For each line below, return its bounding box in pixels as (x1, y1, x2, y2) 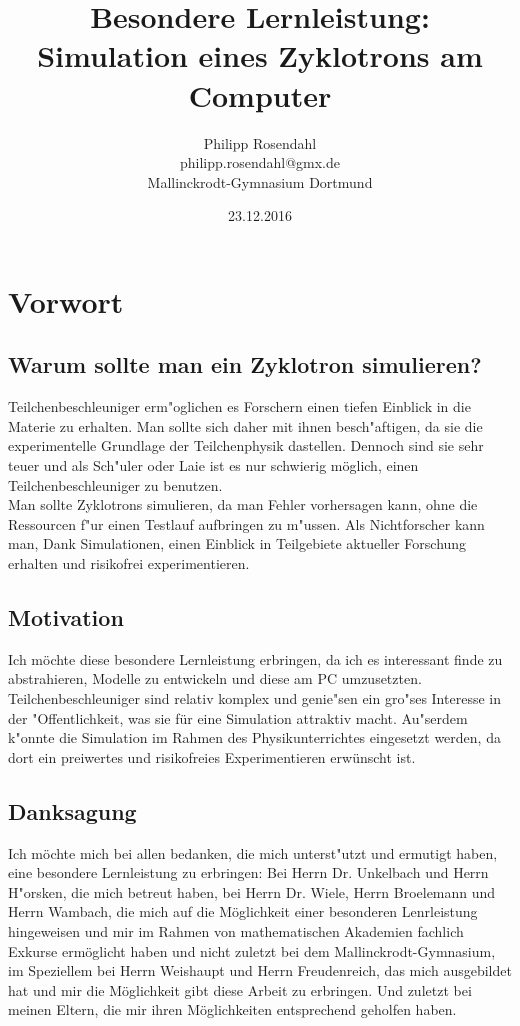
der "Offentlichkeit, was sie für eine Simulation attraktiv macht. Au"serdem (8, 707, 468, 728)
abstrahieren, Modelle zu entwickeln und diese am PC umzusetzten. (8, 668, 422, 689)
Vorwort (8, 280, 124, 321)
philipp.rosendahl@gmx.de (179, 152, 340, 173)
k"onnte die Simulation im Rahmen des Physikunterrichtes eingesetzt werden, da (8, 727, 501, 748)
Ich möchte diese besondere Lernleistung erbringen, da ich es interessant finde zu (8, 648, 503, 669)
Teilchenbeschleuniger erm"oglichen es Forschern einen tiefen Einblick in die (8, 396, 471, 417)
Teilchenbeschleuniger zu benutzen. (8, 474, 223, 495)
